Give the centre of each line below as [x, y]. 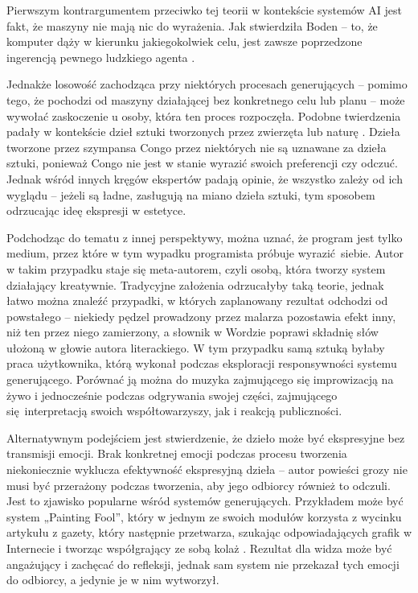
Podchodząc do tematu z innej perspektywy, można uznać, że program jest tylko [205, 237]
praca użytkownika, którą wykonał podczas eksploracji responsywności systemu [202, 363]
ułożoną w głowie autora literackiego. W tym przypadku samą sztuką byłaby [196, 347]
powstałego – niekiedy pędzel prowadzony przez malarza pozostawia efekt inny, [201, 316]
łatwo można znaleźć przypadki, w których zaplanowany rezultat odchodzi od [197, 301]
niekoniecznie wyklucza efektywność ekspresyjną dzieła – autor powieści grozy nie [207, 469]
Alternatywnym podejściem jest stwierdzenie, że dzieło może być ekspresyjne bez [206, 437]
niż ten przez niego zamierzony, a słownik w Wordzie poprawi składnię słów [193, 332]
